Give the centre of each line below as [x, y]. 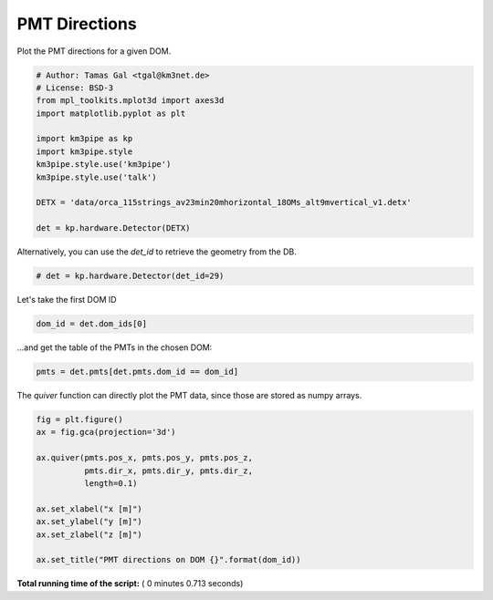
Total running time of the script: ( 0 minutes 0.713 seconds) [130, 584]
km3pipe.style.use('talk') [96, 177]
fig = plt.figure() [79, 420]
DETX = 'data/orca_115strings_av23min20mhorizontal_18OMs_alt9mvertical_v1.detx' [224, 202]
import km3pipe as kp [84, 139]
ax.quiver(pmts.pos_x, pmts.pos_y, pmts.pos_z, [144, 458]
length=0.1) [110, 484]
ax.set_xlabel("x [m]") [89, 509]
